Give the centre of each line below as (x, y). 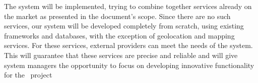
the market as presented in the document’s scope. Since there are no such (117, 16)
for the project (28, 75)
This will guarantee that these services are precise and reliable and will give (121, 55)
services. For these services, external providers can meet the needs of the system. (128, 45)
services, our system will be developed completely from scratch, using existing (124, 26)
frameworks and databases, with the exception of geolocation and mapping (119, 35)
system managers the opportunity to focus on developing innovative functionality (129, 65)
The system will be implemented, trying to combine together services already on (128, 6)
